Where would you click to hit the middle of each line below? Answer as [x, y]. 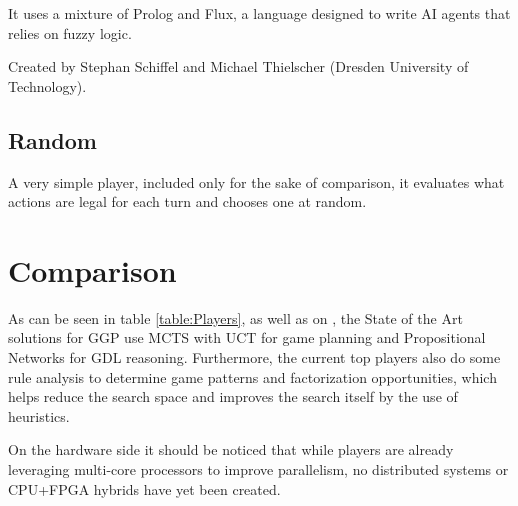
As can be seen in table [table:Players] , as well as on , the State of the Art [235, 317]
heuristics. [39, 415]
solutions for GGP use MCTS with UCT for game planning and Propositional [247, 337]
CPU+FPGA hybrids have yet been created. [144, 488]
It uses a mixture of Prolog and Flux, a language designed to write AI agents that [259, 13]
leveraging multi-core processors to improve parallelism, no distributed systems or [258, 469]
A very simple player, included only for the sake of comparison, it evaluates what [256, 181]
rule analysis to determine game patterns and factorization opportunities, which [252, 376]
